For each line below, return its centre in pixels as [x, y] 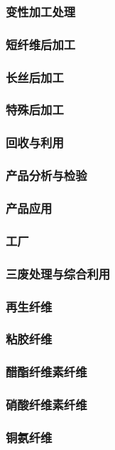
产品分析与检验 [46, 175]
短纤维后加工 [41, 44]
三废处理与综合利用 [58, 273]
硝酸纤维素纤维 [46, 405]
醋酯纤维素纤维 [46, 372]
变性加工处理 [41, 11]
